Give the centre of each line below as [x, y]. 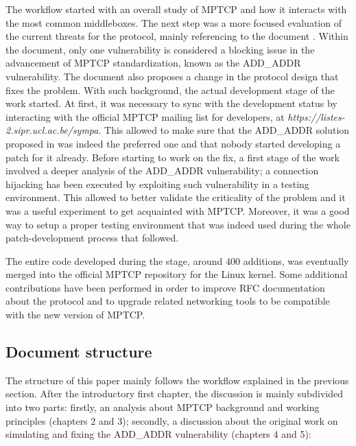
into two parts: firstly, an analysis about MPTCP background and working [163, 407]
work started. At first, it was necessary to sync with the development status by [171, 103]
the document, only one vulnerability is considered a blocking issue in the [160, 49]
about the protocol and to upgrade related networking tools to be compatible [168, 301]
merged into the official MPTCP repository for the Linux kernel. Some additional [177, 274]
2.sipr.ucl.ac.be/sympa [52, 130]
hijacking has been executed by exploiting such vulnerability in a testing [157, 184]
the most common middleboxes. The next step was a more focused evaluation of [174, 22]
